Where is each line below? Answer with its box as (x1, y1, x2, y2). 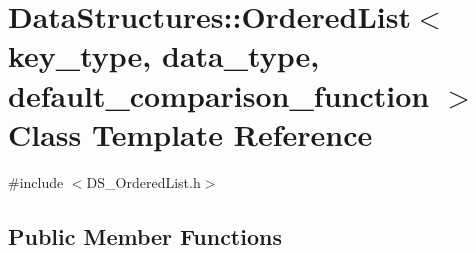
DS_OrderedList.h (86, 171, 201, 192)
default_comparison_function (8, 74, 430, 115)
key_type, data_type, (8, 35, 320, 76)
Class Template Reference (8, 113, 373, 154)
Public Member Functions (8, 220, 282, 251)
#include (8, 171, 64, 192)
